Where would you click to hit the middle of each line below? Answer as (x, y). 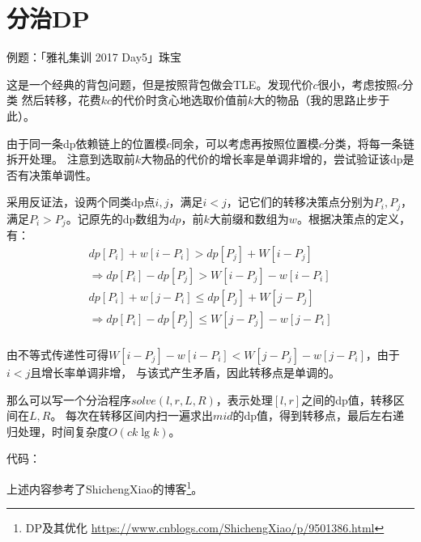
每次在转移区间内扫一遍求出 (140, 415)
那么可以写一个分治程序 (69, 399)
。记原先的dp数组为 (118, 218)
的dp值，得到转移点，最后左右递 (319, 415)
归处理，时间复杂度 (57, 431)
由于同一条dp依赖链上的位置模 (87, 143)
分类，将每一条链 (369, 143)
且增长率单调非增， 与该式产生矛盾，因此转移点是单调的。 (185, 372)
